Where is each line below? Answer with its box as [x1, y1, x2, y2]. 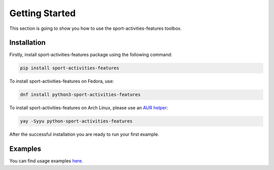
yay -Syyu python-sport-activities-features [20, 118, 133, 124]
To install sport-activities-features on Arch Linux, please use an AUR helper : [9, 105, 168, 111]
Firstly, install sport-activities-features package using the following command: [9, 52, 173, 58]
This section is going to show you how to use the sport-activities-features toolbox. [9, 25, 182, 31]
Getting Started [9, 8, 76, 19]
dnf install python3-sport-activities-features [20, 92, 141, 98]
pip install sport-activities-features [20, 65, 119, 71]
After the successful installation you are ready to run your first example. [9, 132, 159, 138]
